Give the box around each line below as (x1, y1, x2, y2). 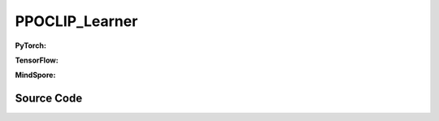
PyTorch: (15, 41, 46, 50)
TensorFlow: (15, 55, 59, 65)
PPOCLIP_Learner (15, 12, 138, 30)
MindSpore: (15, 70, 56, 80)
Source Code (15, 92, 83, 106)
